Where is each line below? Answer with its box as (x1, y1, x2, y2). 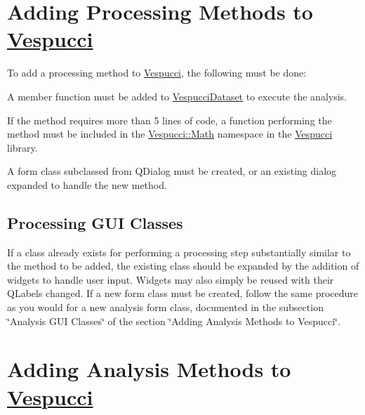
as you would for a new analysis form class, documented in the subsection (7, 300, 324, 315)
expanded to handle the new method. (7, 177, 167, 192)
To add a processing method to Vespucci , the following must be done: (7, 65, 307, 80)
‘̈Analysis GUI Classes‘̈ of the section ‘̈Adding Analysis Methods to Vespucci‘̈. (7, 313, 340, 328)
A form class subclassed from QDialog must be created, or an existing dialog (7, 164, 337, 178)
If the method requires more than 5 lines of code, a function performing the (7, 112, 332, 127)
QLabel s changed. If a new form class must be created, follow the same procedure (7, 286, 359, 301)
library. (7, 140, 38, 154)
